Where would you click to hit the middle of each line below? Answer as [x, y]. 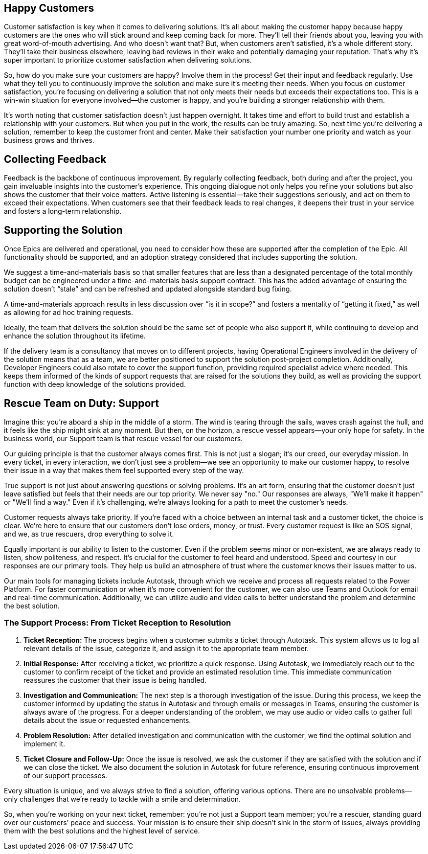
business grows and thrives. [49, 140]
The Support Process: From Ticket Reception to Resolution [118, 623]
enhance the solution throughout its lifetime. [75, 336]
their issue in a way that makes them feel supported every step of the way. [124, 470]
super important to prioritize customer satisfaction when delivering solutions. [128, 60]
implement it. [44, 743]
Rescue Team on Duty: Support [81, 403]
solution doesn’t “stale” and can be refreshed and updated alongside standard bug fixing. [148, 289]
